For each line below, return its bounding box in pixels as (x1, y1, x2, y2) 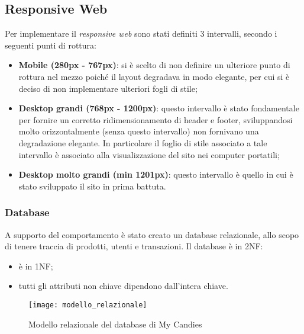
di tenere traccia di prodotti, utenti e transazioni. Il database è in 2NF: (5, 240, 263, 252)
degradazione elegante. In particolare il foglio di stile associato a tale (18, 136, 267, 149)
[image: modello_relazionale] (28, 300, 147, 309)
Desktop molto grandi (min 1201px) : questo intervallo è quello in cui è (18, 168, 293, 181)
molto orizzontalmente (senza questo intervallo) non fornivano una (18, 125, 259, 137)
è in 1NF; (18, 259, 53, 272)
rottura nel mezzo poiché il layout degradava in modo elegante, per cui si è (18, 70, 290, 82)
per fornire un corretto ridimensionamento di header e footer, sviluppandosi (18, 113, 293, 126)
